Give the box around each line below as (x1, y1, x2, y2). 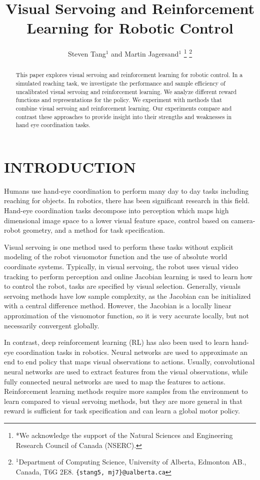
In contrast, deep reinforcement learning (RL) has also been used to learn (4, 337, 229, 347)
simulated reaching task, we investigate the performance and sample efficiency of (15, 79, 225, 88)
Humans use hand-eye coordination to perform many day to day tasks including (4, 185, 249, 196)
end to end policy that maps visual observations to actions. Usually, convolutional (4, 356, 255, 367)
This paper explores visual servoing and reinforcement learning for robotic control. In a (15, 71, 243, 79)
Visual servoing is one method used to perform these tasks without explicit (4, 241, 233, 252)
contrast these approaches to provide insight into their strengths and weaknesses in (15, 112, 232, 121)
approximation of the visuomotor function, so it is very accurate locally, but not (4, 310, 249, 321)
